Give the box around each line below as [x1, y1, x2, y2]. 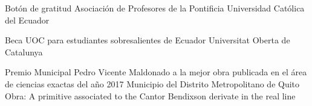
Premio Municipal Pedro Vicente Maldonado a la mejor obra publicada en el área [5, 66, 307, 78]
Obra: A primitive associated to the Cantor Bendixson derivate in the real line [5, 89, 296, 102]
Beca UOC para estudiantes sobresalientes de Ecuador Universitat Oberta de [5, 34, 290, 46]
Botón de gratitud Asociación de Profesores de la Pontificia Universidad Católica [5, 2, 305, 14]
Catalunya [5, 45, 43, 58]
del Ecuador [5, 13, 50, 26]
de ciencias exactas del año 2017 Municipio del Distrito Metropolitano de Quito [5, 77, 300, 90]
